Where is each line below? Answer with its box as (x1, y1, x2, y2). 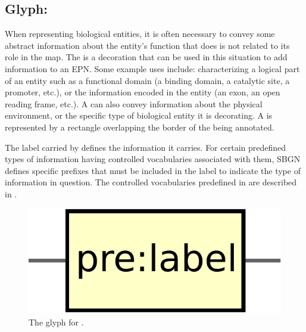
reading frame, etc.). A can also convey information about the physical (5, 97, 263, 110)
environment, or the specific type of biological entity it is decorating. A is (5, 109, 273, 122)
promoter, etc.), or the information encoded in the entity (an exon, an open (5, 86, 280, 98)
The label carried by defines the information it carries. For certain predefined (5, 141, 286, 153)
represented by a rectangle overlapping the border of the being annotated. (5, 120, 274, 133)
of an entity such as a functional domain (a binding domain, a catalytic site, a (5, 74, 290, 86)
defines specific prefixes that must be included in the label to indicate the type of (5, 164, 301, 176)
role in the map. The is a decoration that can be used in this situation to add (5, 51, 288, 63)
